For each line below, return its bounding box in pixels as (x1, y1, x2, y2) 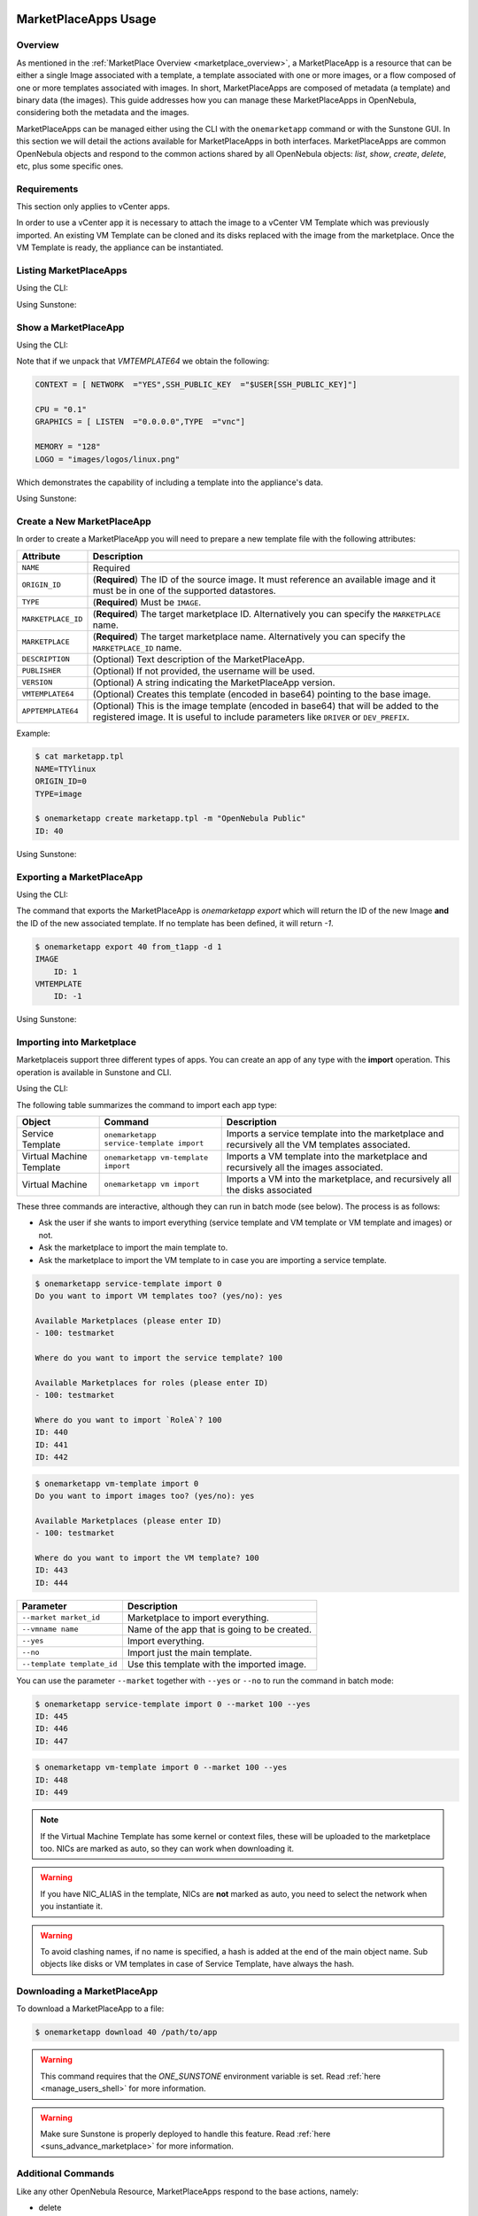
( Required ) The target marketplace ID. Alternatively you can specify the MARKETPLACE (92, 607, 442, 620)
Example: (16, 728, 50, 738)
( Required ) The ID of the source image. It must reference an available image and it (92, 573, 436, 585)
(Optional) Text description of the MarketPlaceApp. (92, 652, 305, 665)
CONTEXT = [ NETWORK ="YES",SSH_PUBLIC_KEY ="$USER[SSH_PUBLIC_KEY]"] (35, 379, 358, 390)
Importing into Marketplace (16, 1036, 137, 1049)
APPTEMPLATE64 (21, 706, 79, 715)
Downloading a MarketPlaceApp (16, 1986, 158, 1998)
